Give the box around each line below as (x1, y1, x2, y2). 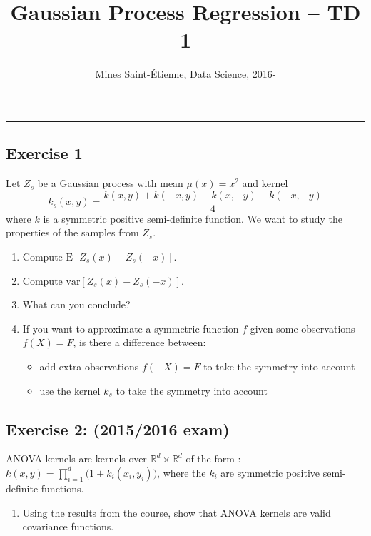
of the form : (185, 451, 241, 466)
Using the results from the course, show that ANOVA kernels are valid (22, 505, 331, 520)
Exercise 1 (6, 142, 83, 164)
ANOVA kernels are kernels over (6, 451, 147, 466)
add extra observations (39, 358, 139, 373)
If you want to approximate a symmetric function (22, 320, 239, 335)
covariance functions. (22, 519, 114, 534)
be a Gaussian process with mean (37, 176, 183, 191)
